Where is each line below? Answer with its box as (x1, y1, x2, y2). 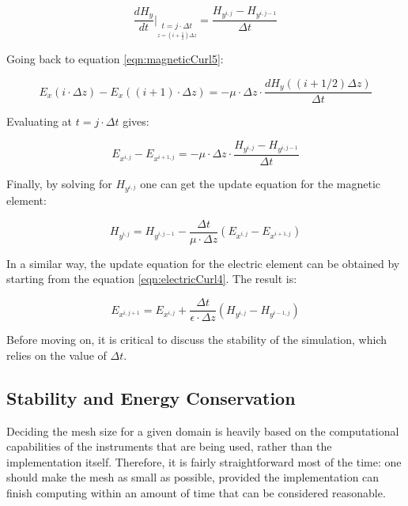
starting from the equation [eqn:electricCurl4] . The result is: (6, 270, 297, 287)
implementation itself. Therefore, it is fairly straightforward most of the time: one (6, 453, 402, 470)
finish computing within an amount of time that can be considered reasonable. (6, 484, 386, 500)
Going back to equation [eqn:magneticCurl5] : (6, 51, 224, 67)
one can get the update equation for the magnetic (140, 175, 381, 191)
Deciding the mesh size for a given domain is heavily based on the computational (6, 422, 399, 439)
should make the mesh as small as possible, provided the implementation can (6, 469, 380, 485)
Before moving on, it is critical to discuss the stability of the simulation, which (6, 331, 387, 348)
